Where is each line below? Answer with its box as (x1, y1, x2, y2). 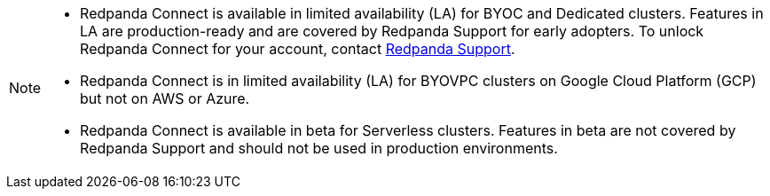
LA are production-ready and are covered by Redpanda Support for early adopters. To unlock (80, 22, 704, 40)
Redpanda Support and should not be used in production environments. (80, 139, 558, 157)
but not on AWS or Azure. (80, 90, 250, 107)
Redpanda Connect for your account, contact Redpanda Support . (80, 40, 515, 58)
